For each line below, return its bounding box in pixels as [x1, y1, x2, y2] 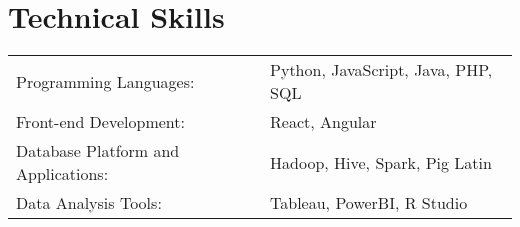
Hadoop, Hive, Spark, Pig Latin [270, 150, 492, 174]
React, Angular [270, 110, 377, 134]
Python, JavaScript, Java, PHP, [270, 58, 493, 82]
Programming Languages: [16, 69, 195, 93]
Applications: [16, 162, 109, 186]
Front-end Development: [16, 110, 185, 134]
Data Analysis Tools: [16, 191, 162, 215]
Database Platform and [16, 139, 180, 163]
